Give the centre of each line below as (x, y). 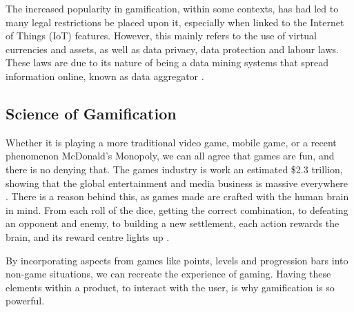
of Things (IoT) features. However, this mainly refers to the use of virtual (161, 36)
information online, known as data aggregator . (105, 76)
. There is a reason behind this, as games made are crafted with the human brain (177, 196)
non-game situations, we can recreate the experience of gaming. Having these (168, 274)
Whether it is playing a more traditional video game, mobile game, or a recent (171, 142)
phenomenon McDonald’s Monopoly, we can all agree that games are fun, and (170, 156)
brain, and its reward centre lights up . (88, 236)
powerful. (25, 301)
